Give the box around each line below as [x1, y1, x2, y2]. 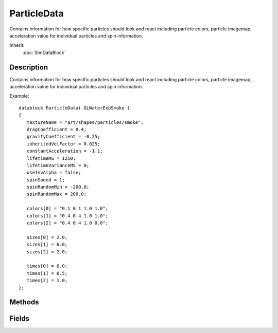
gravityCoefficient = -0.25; [26, 134, 100, 140]
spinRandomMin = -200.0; [26, 184, 90, 190]
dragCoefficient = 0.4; [26, 126, 87, 132]
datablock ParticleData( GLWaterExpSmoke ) [19, 105, 130, 110]
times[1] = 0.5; [26, 270, 68, 276]
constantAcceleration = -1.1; [26, 148, 103, 154]
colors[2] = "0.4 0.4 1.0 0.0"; [26, 220, 109, 226]
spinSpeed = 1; [26, 177, 65, 182]
